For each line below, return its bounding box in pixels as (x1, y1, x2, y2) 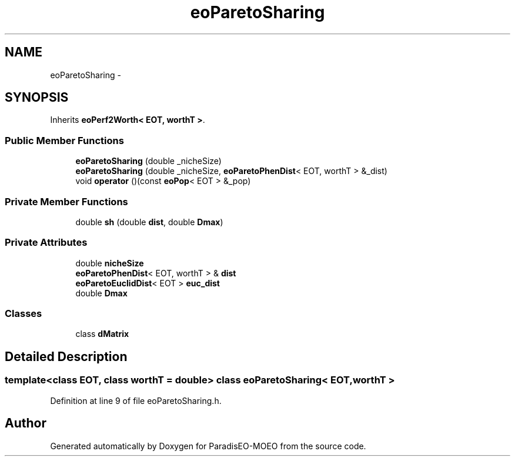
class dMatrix (75, 329, 129, 339)
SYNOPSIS (5, 90, 69, 105)
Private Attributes (5, 236, 88, 249)
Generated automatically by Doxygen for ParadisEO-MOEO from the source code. (50, 440, 366, 451)
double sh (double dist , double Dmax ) (75, 216, 223, 227)
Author (5, 416, 46, 431)
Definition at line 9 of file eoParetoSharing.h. (50, 395, 222, 406)
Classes (5, 308, 42, 320)
